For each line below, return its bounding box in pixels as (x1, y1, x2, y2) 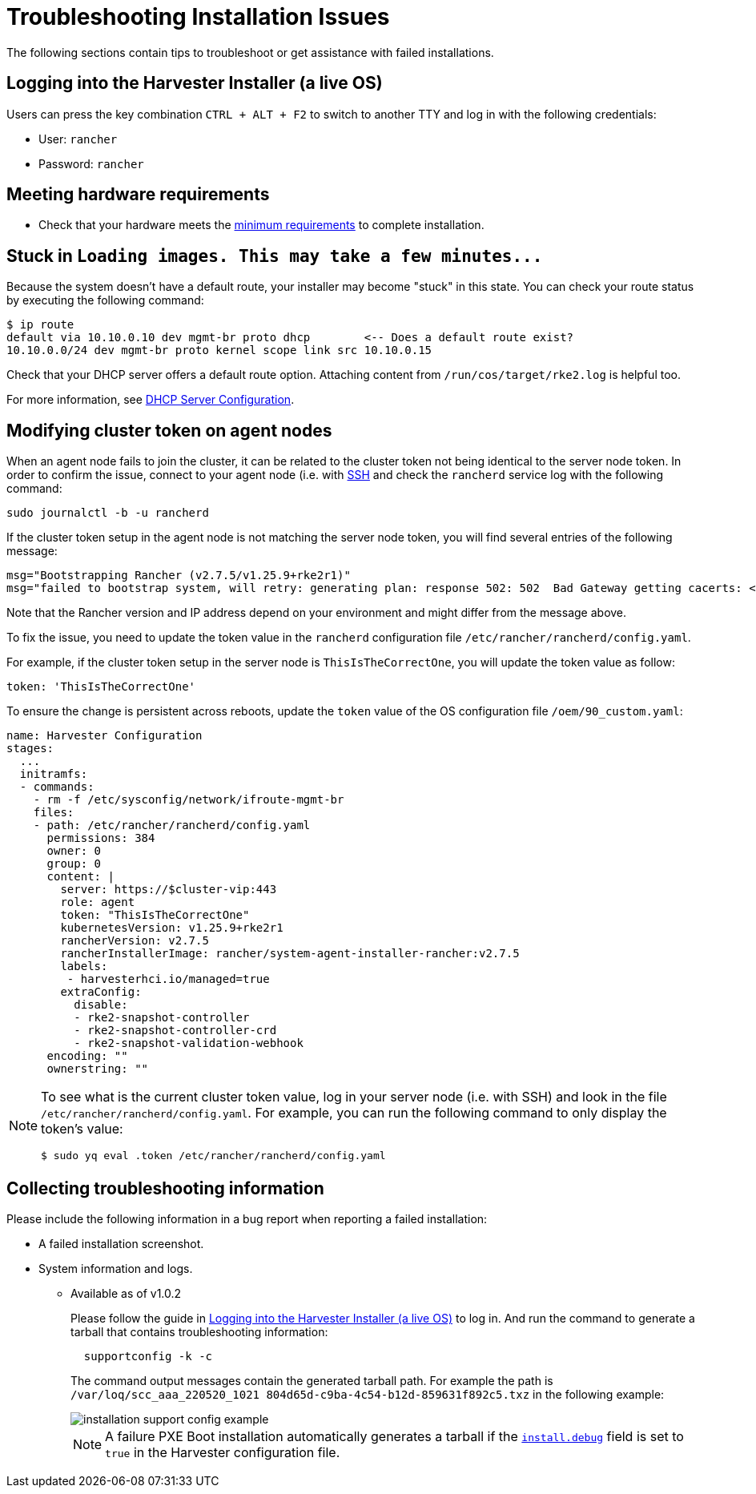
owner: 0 (46, 844, 102, 858)
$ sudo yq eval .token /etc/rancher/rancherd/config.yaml (41, 1150, 386, 1162)
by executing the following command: (6, 293, 204, 308)
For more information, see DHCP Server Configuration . (6, 393, 295, 407)
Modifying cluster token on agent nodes (6, 420, 332, 441)
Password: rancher (38, 156, 144, 171)
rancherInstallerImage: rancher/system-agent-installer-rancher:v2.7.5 (60, 947, 520, 960)
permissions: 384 (46, 832, 155, 845)
